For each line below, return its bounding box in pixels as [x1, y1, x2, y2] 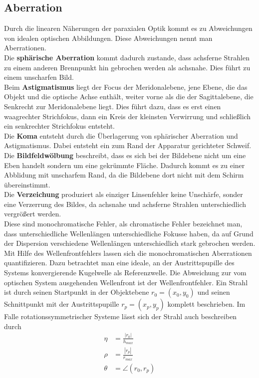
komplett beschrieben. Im [167, 299, 246, 309]
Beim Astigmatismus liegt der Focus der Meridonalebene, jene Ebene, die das [4, 81, 248, 92]
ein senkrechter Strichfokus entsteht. [4, 121, 115, 131]
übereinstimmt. [4, 179, 50, 189]
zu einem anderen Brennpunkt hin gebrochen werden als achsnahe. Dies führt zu [4, 62, 251, 72]
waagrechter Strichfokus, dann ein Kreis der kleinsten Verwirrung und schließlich [4, 111, 251, 121]
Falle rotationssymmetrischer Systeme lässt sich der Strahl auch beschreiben [4, 311, 237, 322]
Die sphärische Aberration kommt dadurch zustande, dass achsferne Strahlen [4, 52, 250, 62]
